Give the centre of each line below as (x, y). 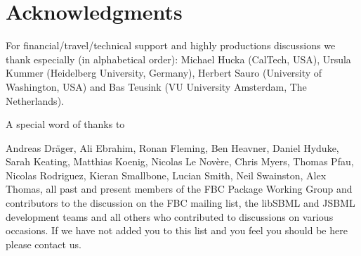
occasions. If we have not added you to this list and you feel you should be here (177, 230)
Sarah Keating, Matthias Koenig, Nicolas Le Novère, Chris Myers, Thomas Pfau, (180, 161)
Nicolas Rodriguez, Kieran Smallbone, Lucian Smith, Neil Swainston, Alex (166, 175)
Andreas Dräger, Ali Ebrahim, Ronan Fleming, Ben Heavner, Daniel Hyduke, (172, 147)
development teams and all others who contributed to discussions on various (170, 216)
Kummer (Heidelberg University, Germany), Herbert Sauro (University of (164, 73)
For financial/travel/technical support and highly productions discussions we (171, 45)
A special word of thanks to (65, 124)
